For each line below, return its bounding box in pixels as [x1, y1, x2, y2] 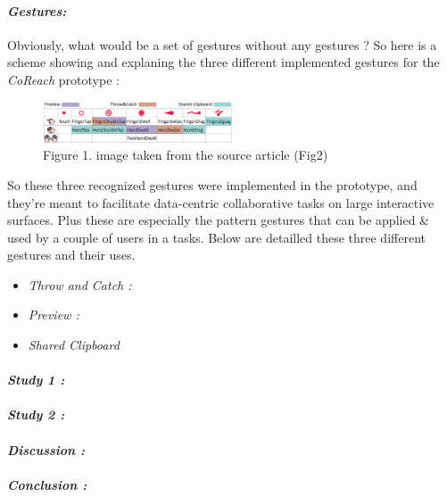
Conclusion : [7, 475, 87, 493]
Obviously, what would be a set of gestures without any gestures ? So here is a [7, 35, 437, 54]
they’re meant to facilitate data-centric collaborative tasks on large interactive [7, 193, 435, 211]
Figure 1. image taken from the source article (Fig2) [43, 145, 328, 164]
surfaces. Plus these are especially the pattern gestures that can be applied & [7, 211, 429, 229]
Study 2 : [7, 405, 65, 424]
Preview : [28, 305, 79, 324]
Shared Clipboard [28, 335, 120, 354]
